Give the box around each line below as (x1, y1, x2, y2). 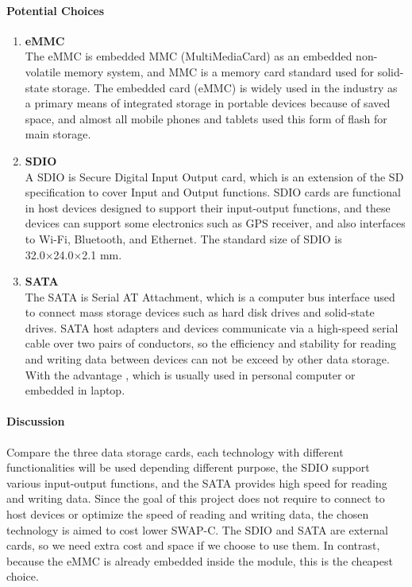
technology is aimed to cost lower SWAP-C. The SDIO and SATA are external (6, 521, 388, 538)
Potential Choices (6, 2, 105, 18)
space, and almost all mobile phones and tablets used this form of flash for (25, 110, 387, 126)
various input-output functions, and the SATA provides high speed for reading (6, 474, 387, 491)
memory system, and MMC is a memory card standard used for (64, 63, 375, 80)
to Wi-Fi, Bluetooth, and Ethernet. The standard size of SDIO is (25, 230, 342, 247)
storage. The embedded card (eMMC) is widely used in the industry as (52, 79, 398, 95)
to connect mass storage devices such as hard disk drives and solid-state (25, 304, 375, 321)
